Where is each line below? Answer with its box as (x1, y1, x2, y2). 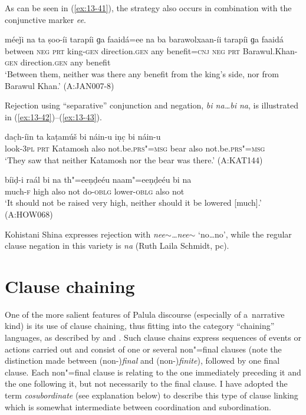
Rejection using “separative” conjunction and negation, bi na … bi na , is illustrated (5, 99, 298, 111)
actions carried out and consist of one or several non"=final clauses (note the (5, 342, 282, 355)
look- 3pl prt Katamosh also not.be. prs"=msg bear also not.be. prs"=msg (5, 141, 265, 154)
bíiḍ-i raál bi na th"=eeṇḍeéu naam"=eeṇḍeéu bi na (5, 173, 192, 186)
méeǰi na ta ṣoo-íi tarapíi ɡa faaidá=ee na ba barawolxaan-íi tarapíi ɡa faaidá (5, 33, 284, 45)
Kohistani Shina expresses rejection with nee (5, 228, 166, 240)
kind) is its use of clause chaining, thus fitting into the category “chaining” (5, 320, 275, 332)
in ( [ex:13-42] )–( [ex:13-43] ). (5, 110, 102, 123)
